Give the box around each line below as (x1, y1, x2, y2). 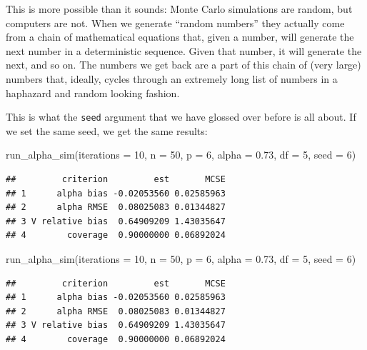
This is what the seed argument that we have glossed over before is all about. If (6, 109, 356, 124)
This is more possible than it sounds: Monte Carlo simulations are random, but (6, 1, 353, 16)
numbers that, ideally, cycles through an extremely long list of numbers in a (6, 71, 338, 86)
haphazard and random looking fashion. (6, 85, 180, 100)
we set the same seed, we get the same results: (6, 123, 208, 138)
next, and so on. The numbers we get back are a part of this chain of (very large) (6, 57, 361, 72)
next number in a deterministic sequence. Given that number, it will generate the (6, 43, 362, 58)
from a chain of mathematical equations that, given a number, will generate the (6, 29, 354, 44)
